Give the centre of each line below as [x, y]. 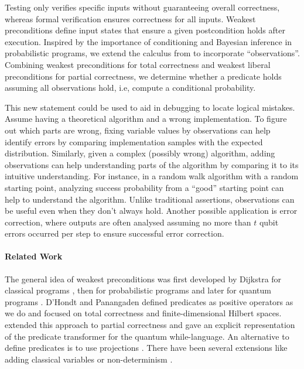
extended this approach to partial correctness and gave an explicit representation [150, 325]
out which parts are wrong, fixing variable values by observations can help [138, 130]
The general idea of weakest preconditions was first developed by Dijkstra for [143, 279]
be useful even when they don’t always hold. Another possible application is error [151, 211]
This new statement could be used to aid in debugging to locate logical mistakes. [150, 107]
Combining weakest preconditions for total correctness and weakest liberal [138, 64]
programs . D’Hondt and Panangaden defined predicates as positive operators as [149, 301]
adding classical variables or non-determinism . [89, 359]
